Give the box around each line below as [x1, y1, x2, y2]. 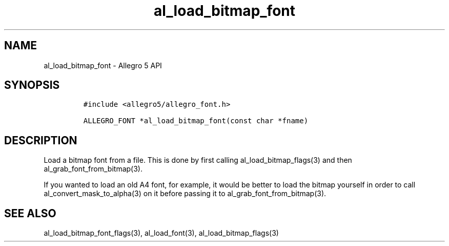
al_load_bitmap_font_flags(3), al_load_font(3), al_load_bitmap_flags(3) [44, 229, 279, 238]
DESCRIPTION [4, 134, 77, 147]
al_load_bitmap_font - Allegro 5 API [44, 61, 162, 70]
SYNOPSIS [4, 79, 60, 92]
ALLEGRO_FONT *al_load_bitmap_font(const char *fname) [83, 117, 309, 125]
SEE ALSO [4, 206, 56, 220]
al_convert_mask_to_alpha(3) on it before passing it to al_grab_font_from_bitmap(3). [44, 189, 326, 198]
